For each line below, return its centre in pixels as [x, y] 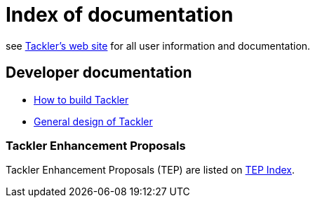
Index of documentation [120, 15]
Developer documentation [99, 73]
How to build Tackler [81, 99]
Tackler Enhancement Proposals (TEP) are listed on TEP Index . [150, 170]
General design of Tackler [93, 121]
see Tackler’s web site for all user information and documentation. [158, 45]
